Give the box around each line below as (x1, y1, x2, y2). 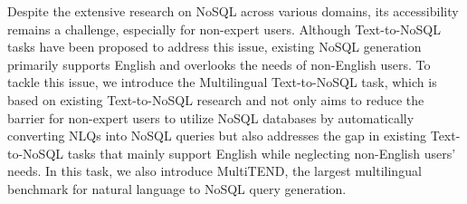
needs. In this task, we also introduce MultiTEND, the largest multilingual (7, 161, 422, 180)
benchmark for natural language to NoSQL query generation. (7, 179, 347, 198)
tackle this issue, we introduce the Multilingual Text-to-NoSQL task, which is (7, 73, 437, 92)
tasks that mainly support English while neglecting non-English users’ (67, 143, 456, 162)
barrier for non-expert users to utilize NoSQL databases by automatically (7, 108, 415, 127)
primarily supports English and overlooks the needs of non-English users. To (7, 54, 431, 73)
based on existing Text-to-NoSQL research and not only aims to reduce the (7, 90, 424, 109)
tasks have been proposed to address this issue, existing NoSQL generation (7, 37, 422, 56)
